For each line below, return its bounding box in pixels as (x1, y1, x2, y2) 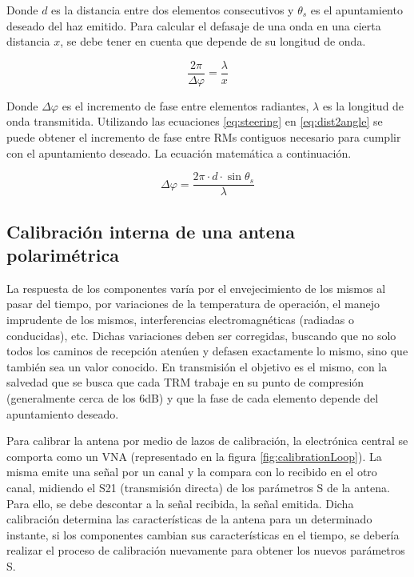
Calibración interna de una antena (6, 218, 295, 243)
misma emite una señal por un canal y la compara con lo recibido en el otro (6, 463, 377, 480)
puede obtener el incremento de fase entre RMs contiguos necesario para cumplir (6, 129, 401, 146)
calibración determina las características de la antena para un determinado (6, 511, 372, 527)
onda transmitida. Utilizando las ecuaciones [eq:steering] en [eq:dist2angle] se (6, 113, 383, 130)
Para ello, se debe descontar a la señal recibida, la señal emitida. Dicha (6, 495, 354, 511)
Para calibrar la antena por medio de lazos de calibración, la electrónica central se (6, 432, 408, 449)
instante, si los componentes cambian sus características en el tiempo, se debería (6, 526, 400, 543)
